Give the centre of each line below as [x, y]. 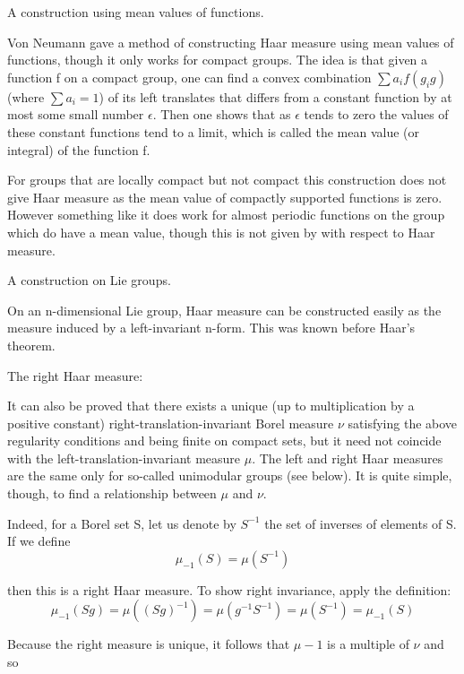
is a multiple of [368, 644]
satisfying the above [403, 423]
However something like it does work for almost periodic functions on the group [226, 215]
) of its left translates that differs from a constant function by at [275, 96]
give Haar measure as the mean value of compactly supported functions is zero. [225, 197]
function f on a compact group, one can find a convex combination [189, 77]
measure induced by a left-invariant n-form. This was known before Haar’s [211, 328]
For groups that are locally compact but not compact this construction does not [227, 180]
